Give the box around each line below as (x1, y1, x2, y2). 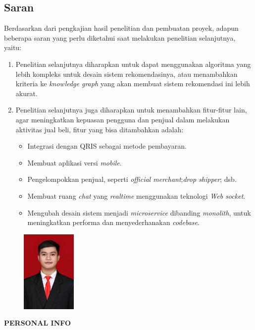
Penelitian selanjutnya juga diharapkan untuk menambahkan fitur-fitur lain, (15, 105, 247, 115)
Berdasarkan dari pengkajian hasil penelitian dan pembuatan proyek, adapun (4, 23, 239, 33)
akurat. (15, 88, 38, 98)
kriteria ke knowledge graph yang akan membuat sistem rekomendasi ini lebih (15, 78, 250, 89)
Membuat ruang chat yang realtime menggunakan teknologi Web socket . (27, 190, 246, 201)
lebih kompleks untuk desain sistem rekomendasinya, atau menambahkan (15, 68, 238, 79)
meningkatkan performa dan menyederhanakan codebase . (27, 217, 200, 227)
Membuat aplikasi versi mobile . (27, 157, 122, 167)
